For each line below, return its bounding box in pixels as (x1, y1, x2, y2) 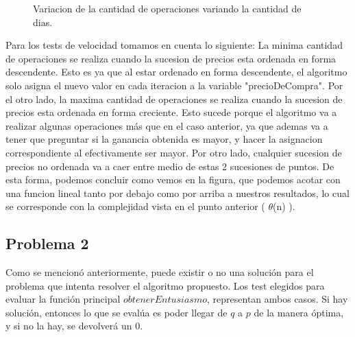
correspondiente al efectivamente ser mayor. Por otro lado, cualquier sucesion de (5, 145, 342, 159)
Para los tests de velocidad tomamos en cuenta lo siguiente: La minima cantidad (5, 38, 343, 52)
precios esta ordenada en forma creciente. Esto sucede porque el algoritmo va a (5, 105, 337, 119)
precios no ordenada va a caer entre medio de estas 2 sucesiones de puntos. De (5, 159, 334, 173)
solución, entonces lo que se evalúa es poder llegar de (5, 305, 228, 319)
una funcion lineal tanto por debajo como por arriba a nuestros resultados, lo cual (5, 185, 350, 200)
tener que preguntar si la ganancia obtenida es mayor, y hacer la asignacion (5, 132, 323, 146)
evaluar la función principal (5, 292, 121, 306)
